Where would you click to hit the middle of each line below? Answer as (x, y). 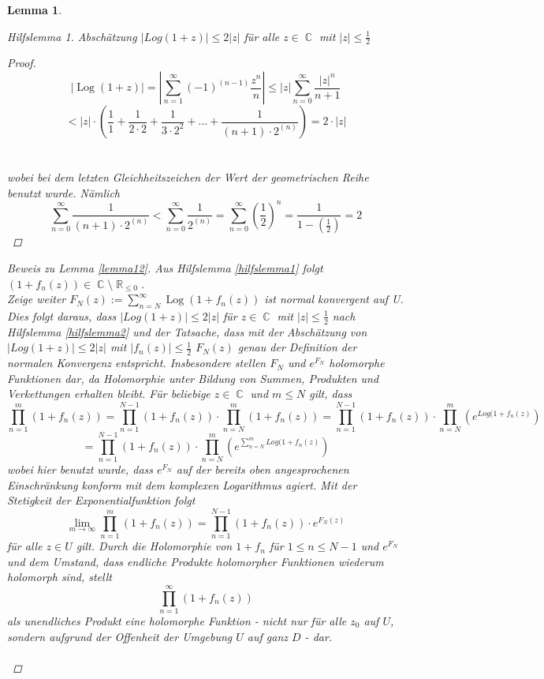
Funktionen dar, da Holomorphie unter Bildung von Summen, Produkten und (193, 378)
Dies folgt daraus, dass (62, 315)
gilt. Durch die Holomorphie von (154, 546)
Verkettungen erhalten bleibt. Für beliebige (109, 394)
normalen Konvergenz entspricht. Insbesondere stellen (137, 363)
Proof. (22, 63)
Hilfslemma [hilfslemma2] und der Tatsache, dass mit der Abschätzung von (187, 331)
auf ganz (267, 636)
